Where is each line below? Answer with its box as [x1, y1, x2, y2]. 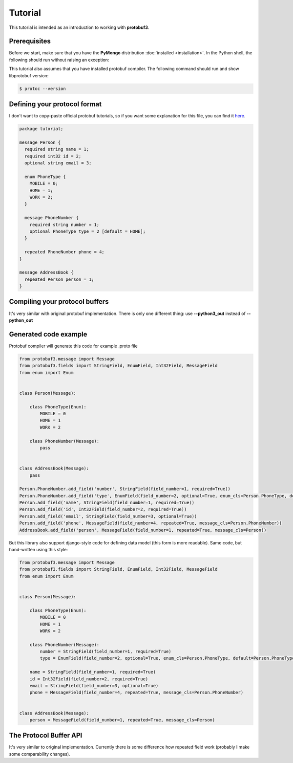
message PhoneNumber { [24, 215, 79, 221]
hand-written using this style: [9, 547, 68, 552]
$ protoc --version [19, 86, 66, 91]
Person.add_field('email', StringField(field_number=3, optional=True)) [19, 514, 197, 519]
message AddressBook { [19, 269, 74, 275]
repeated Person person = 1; [24, 276, 95, 282]
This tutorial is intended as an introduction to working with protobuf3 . [9, 24, 149, 30]
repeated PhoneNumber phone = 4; [24, 249, 105, 255]
